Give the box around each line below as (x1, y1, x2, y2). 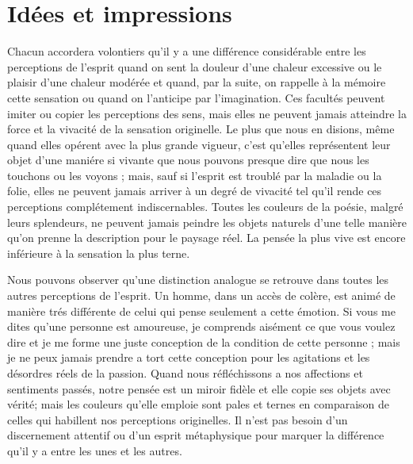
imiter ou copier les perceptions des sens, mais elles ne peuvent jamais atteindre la (7, 105, 407, 121)
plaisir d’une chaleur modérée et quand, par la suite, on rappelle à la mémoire (7, 74, 386, 90)
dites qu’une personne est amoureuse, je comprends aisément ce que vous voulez (7, 318, 396, 335)
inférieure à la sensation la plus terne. (7, 244, 190, 261)
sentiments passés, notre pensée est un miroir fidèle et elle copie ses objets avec (7, 380, 391, 397)
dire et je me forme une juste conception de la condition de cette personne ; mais (7, 333, 400, 350)
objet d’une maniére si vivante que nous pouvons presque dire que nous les (7, 151, 369, 168)
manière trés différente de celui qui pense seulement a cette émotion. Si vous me (7, 302, 396, 319)
